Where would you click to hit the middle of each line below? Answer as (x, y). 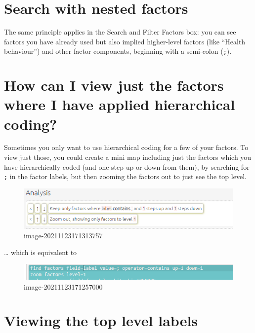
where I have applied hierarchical (120, 104)
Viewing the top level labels (101, 320)
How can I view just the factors (114, 85)
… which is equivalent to (41, 252)
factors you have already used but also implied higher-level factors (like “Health (125, 41)
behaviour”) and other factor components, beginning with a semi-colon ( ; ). (118, 51)
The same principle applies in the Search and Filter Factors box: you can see (120, 32)
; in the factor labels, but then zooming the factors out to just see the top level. (125, 176)
